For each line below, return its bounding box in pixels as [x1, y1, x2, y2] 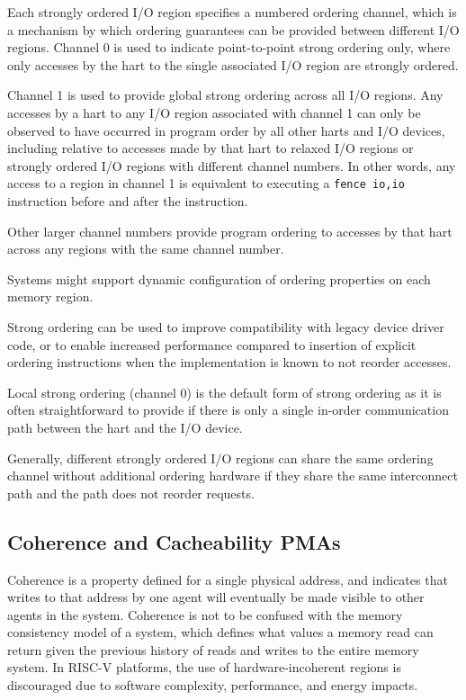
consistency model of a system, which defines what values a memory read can [7, 623, 434, 642]
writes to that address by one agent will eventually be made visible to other [7, 588, 425, 606]
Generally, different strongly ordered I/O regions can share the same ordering [7, 448, 434, 467]
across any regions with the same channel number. [7, 239, 284, 258]
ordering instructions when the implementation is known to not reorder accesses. [7, 353, 452, 372]
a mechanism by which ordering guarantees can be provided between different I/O [7, 20, 460, 39]
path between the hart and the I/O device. [7, 417, 243, 436]
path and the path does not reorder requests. [7, 483, 255, 502]
